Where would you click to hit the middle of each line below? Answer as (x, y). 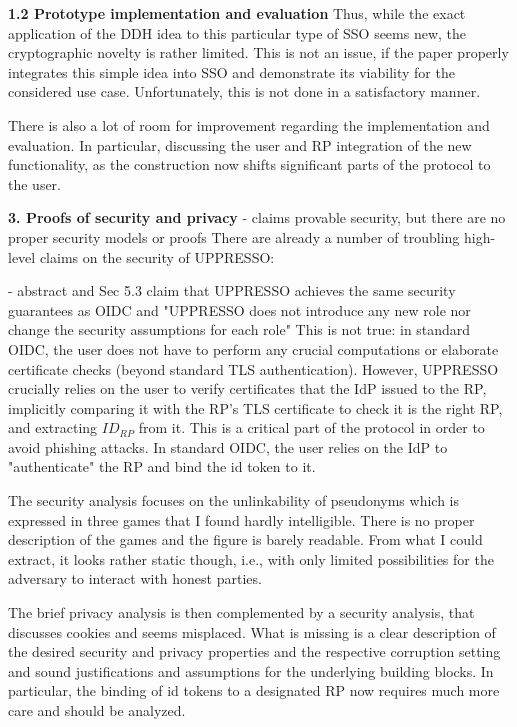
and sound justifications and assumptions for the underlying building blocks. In (251, 670)
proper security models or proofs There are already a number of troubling (234, 236)
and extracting (53, 427)
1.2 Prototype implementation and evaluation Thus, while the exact (237, 13)
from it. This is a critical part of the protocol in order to (311, 427)
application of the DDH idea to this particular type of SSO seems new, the (237, 32)
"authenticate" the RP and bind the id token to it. (162, 466)
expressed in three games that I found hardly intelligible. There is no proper (241, 519)
